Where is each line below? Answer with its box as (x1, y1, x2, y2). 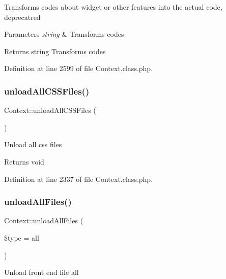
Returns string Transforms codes (4, 45, 106, 56)
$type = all (4, 232, 39, 243)
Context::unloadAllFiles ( (4, 215, 83, 226)
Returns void (4, 156, 44, 167)
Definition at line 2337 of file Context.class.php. (4, 173, 153, 184)
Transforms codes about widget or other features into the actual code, (4, 2, 222, 12)
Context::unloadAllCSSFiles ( (4, 105, 96, 115)
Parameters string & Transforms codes (4, 29, 124, 39)
